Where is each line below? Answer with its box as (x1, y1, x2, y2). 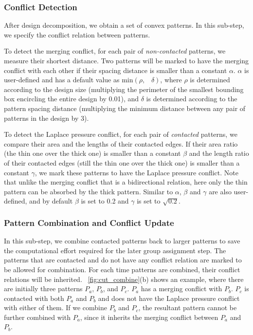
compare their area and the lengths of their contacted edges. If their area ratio (4, 138, 238, 149)
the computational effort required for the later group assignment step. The (4, 245, 226, 255)
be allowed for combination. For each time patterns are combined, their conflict (4, 264, 240, 274)
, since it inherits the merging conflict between (80, 312, 218, 322)
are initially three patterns (4, 283, 83, 294)
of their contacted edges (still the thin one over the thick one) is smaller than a (4, 157, 240, 167)
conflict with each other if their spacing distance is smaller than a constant (4, 65, 227, 75)
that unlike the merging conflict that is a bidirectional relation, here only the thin (4, 177, 248, 187)
